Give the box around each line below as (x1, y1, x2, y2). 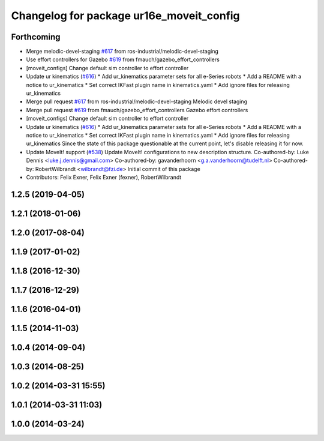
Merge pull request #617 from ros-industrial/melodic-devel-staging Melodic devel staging (26, 98, 248, 105)
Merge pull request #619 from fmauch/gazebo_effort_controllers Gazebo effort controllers (26, 106, 248, 113)
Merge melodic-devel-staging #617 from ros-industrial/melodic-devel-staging (26, 48, 219, 55)
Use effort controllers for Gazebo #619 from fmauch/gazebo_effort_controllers (26, 56, 220, 63)
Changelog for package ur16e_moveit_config (11, 9, 240, 22)
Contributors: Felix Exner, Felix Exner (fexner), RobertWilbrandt (26, 173, 182, 181)
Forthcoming (11, 32, 61, 42)
